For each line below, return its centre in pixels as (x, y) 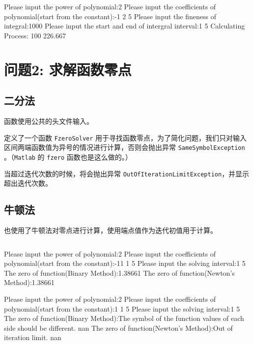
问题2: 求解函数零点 (68, 69)
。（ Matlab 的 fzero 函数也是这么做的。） (68, 157)
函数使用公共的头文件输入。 (49, 121)
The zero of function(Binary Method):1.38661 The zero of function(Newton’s (119, 272)
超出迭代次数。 (28, 183)
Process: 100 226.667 (35, 35)
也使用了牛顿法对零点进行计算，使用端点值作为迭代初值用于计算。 (111, 230)
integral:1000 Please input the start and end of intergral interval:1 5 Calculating (125, 26)
